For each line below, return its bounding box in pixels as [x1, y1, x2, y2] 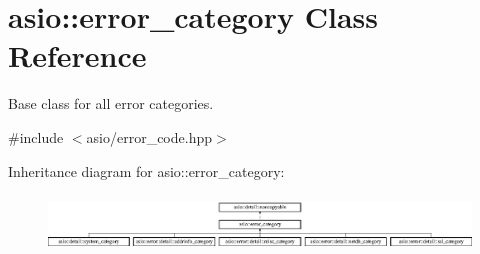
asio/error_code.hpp [86, 126, 213, 147]
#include [8, 126, 64, 147]
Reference [8, 35, 147, 76]
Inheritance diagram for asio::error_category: [8, 160, 285, 181]
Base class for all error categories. [8, 93, 214, 114]
